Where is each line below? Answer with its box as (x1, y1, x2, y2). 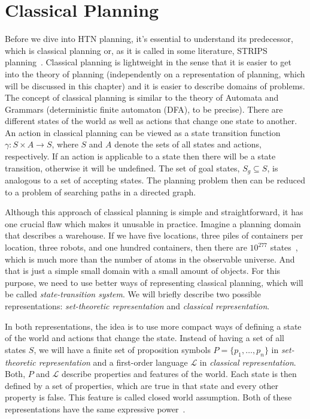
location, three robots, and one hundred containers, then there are (5, 241, 247, 254)
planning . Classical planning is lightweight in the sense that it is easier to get (5, 56, 291, 68)
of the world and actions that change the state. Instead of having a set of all (5, 331, 284, 344)
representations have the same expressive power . (5, 403, 186, 415)
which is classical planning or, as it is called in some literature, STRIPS (5, 44, 268, 56)
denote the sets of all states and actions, (114, 138, 262, 150)
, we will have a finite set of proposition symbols (34, 343, 211, 355)
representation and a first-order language (38, 355, 188, 368)
